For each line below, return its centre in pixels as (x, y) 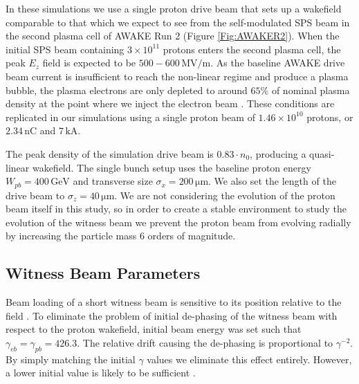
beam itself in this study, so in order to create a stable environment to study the (176, 209)
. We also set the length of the (272, 181)
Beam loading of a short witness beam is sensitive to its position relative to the (174, 302)
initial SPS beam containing (65, 49)
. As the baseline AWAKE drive (278, 63)
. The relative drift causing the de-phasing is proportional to (205, 342)
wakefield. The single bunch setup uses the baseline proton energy (172, 167)
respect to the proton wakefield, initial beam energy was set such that (154, 329)
